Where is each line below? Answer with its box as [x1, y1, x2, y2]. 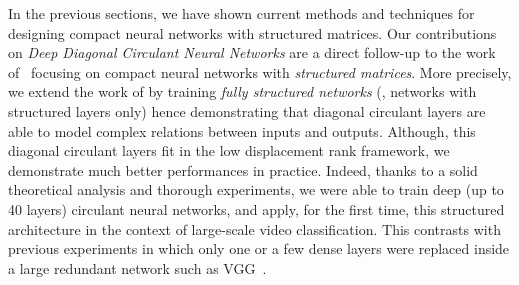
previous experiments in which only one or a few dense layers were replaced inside [8, 238, 510, 259]
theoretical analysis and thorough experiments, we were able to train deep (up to [8, 179, 504, 200]
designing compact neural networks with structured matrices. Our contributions [8, 22, 497, 43]
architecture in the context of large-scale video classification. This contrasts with [8, 218, 501, 239]
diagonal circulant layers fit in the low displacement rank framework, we [8, 140, 450, 161]
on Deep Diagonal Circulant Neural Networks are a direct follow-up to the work [8, 42, 496, 63]
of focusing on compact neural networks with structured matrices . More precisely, [8, 61, 512, 82]
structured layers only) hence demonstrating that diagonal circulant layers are [8, 100, 486, 121]
